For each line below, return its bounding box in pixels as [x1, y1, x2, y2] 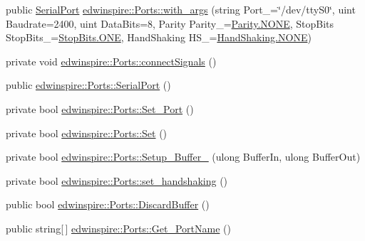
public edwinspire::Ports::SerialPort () [6, 77, 171, 92]
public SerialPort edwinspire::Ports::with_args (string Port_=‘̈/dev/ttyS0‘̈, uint [6, 2, 356, 16]
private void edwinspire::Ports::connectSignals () [6, 53, 217, 68]
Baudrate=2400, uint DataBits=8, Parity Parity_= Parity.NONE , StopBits [6, 16, 334, 31]
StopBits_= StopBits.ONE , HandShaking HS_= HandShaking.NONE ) [6, 30, 312, 45]
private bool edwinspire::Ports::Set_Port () [6, 101, 194, 116]
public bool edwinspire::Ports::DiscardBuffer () [6, 197, 210, 212]
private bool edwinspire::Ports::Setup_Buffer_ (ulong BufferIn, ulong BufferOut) [6, 149, 361, 164]
